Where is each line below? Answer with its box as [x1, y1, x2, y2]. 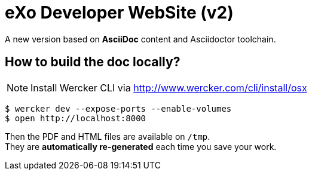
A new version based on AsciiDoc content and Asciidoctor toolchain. [5, 33, 276, 44]
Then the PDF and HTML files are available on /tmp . [5, 131, 210, 142]
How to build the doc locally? [5, 54, 181, 70]
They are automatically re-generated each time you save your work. [5, 141, 277, 152]
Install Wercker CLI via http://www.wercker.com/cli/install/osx [30, 81, 307, 94]
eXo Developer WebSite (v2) [5, 2, 234, 23]
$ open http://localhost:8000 [5, 113, 146, 123]
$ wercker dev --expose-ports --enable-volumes [5, 103, 232, 113]
